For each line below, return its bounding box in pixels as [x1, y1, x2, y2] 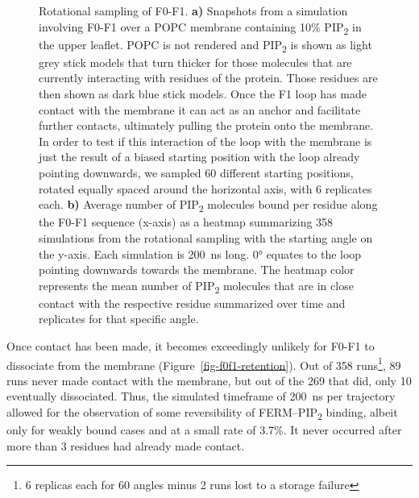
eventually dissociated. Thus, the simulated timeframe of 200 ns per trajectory [6, 388, 396, 405]
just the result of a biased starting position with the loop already [39, 148, 360, 165]
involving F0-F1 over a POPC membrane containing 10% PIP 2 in [39, 18, 362, 37]
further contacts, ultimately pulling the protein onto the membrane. [39, 117, 374, 134]
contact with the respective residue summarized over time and [39, 294, 346, 311]
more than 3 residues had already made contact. [6, 437, 245, 454]
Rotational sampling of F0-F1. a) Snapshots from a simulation [39, 2, 348, 19]
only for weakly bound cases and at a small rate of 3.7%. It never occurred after [6, 421, 402, 438]
